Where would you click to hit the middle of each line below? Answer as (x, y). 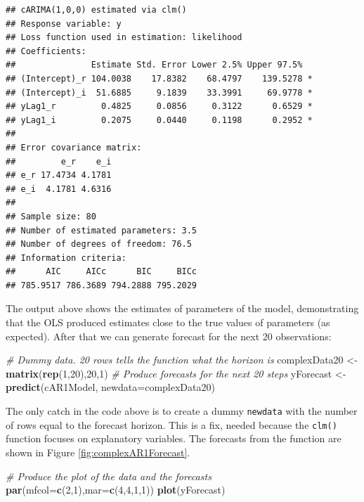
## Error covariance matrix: (74, 147)
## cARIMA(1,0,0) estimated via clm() (96, 10)
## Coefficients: (46, 51)
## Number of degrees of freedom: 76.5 (99, 244)
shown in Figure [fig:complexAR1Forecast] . (98, 452)
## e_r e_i (59, 161)
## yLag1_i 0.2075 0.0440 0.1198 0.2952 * (159, 120)
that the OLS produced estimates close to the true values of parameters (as (168, 322)
